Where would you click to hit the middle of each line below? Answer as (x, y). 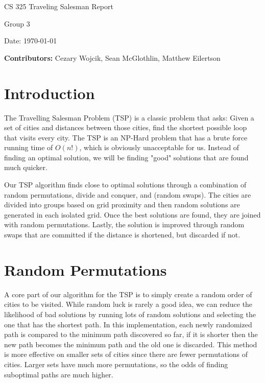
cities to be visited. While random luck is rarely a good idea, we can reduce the (128, 304)
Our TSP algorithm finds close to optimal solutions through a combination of (125, 185)
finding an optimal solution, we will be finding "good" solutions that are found (126, 157)
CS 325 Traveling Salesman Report (59, 6)
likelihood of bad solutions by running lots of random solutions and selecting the (130, 314)
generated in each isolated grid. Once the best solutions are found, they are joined (132, 214)
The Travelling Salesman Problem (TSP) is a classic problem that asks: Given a (129, 117)
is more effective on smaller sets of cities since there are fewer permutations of (126, 354)
